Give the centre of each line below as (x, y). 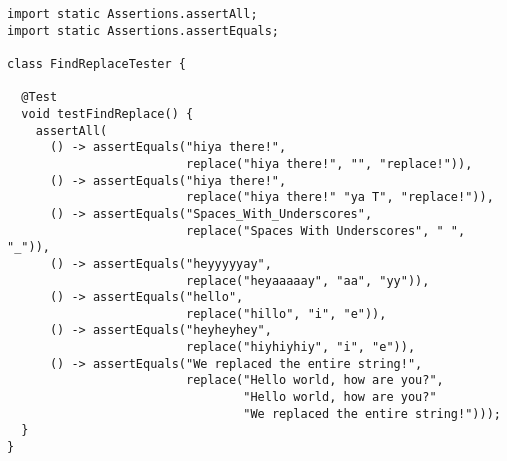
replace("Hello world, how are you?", (314, 380)
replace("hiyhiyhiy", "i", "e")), (300, 347)
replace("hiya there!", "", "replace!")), (329, 163)
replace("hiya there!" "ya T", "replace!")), (339, 197)
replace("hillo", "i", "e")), (286, 313)
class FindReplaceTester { (96, 63)
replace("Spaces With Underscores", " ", (325, 230)
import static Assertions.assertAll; (132, 14)
